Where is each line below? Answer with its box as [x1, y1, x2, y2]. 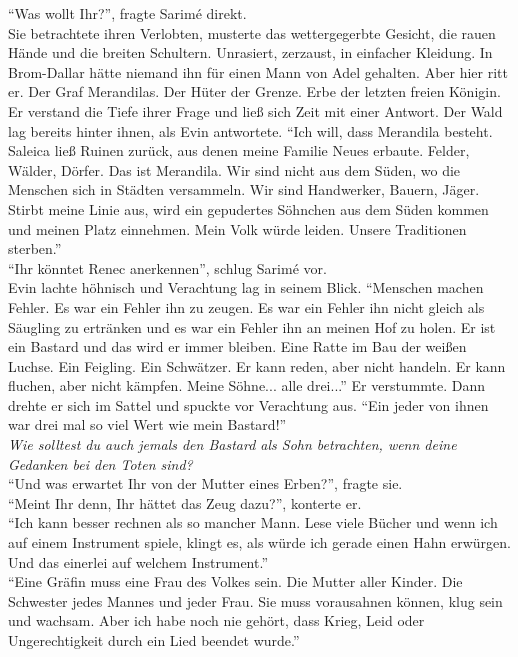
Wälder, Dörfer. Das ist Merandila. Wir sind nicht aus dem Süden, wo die [8, 159, 461, 180]
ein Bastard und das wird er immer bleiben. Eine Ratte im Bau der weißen [8, 336, 467, 357]
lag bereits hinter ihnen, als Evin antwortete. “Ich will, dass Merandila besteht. [8, 120, 493, 141]
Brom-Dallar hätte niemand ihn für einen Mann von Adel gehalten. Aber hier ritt [8, 61, 509, 82]
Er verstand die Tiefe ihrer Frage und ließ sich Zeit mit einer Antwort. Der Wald [8, 100, 503, 121]
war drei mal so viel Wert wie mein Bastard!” [8, 414, 287, 435]
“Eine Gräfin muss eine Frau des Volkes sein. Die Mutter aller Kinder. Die [8, 571, 463, 592]
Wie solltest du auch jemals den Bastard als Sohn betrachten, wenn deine [8, 434, 457, 455]
